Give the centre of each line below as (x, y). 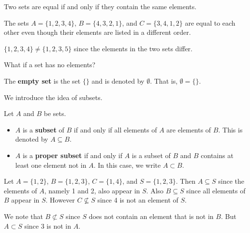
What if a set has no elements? (50, 65)
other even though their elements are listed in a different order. (97, 32)
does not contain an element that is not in (151, 216)
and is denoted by (118, 80)
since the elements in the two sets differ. (133, 48)
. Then (186, 181)
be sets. (55, 113)
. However (60, 200)
